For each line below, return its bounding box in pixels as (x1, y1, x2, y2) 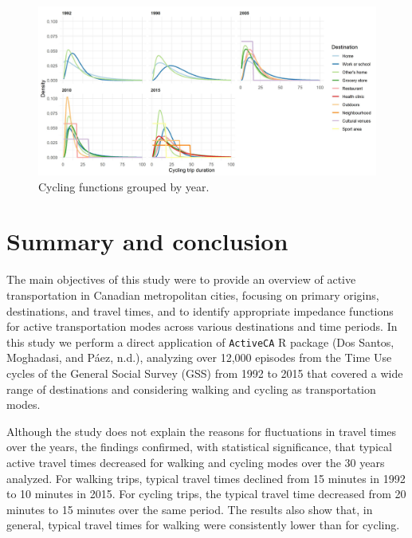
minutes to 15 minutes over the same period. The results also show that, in (6, 501, 373, 517)
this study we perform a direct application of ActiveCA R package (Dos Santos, (6, 333, 394, 350)
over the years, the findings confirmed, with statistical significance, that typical (6, 438, 392, 455)
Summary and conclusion (6, 225, 288, 257)
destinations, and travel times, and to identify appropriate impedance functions (6, 302, 394, 319)
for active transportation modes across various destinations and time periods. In (6, 318, 398, 335)
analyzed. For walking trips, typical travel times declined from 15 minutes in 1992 (6, 469, 406, 486)
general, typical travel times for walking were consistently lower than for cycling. (6, 516, 400, 533)
